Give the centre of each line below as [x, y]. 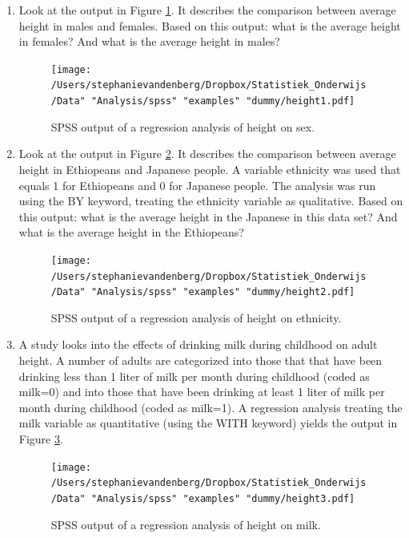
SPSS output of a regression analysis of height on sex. [183, 126]
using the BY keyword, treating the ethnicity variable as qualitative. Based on [211, 201]
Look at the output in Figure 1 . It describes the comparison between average [207, 10]
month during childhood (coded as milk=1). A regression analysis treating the [211, 407]
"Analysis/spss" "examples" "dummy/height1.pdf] [223, 101]
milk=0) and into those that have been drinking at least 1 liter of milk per [202, 392]
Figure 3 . [41, 439]
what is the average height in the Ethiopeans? [131, 232]
